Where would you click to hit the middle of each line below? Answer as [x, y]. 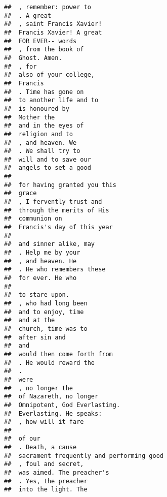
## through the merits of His [57, 210]
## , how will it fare [44, 422]
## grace [20, 193]
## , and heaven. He [40, 261]
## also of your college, [49, 75]
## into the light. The [46, 490]
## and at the [30, 320]
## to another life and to [51, 100]
